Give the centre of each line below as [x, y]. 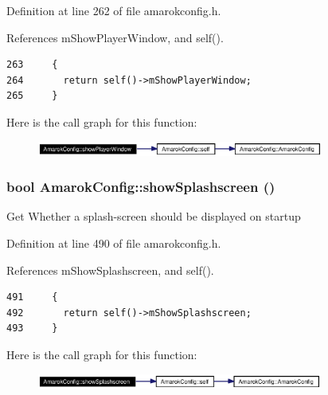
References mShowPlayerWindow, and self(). [115, 37]
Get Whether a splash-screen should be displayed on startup [154, 216]
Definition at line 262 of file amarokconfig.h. [114, 10]
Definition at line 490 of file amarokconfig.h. [114, 243]
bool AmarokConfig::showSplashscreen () [141, 187]
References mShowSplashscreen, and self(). [110, 270]
